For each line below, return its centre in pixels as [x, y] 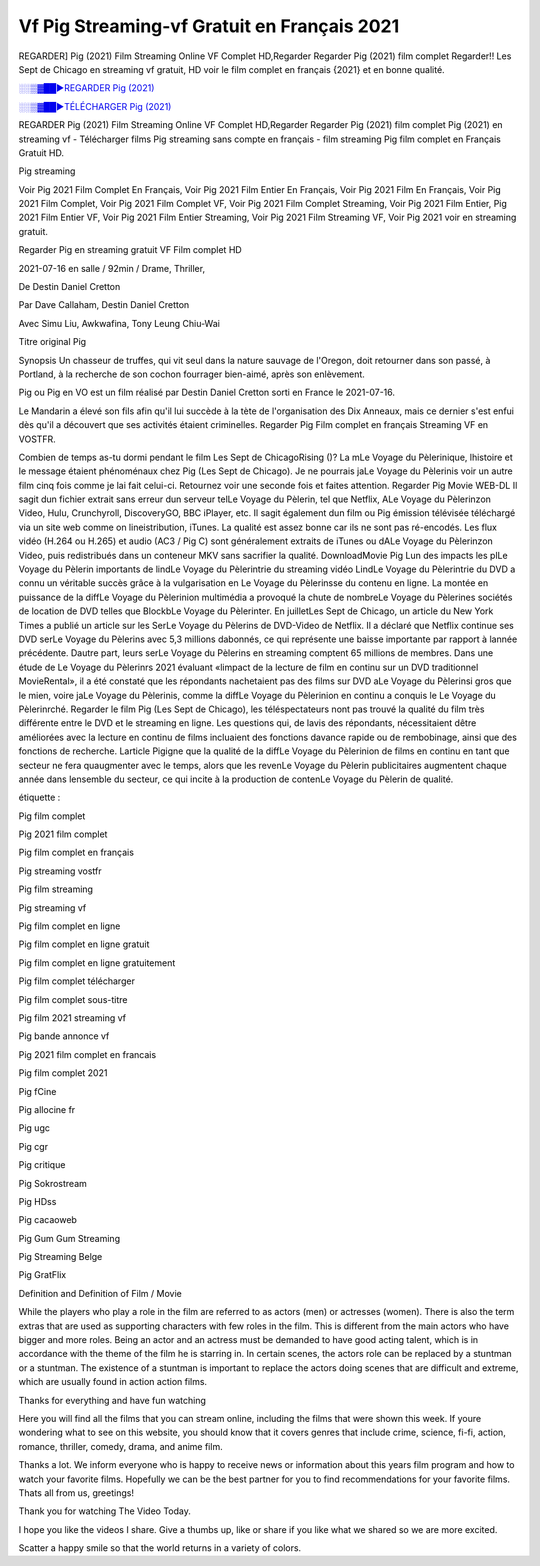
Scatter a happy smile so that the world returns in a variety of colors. [160, 1548]
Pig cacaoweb [47, 1220]
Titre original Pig [52, 342]
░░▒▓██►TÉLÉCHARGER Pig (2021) [95, 106]
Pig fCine [37, 1091]
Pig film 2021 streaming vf [72, 1017]
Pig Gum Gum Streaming [69, 1238]
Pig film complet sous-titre [73, 999]
